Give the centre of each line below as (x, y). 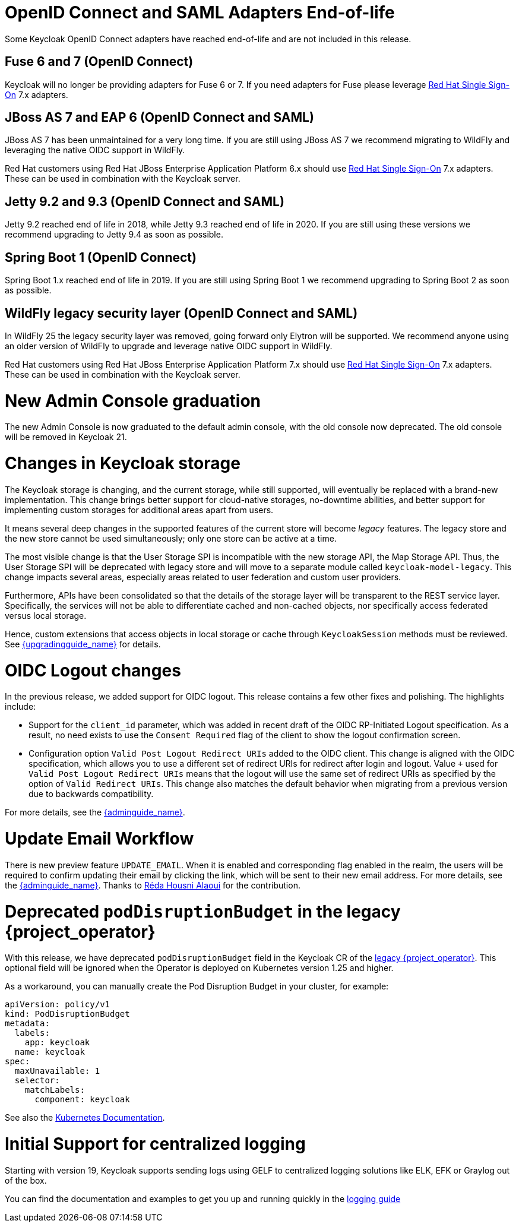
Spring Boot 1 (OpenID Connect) (101, 257)
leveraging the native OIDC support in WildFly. (95, 150)
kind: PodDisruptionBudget (67, 1014)
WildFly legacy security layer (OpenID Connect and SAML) (181, 313)
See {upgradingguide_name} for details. (83, 644)
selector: (37, 1081)
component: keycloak (82, 1100)
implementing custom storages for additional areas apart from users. (139, 510)
